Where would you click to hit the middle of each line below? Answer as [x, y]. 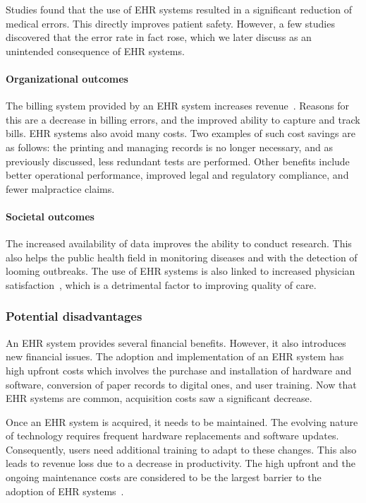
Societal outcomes [50, 216]
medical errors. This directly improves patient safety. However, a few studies [170, 23]
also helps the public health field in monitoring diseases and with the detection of [182, 257]
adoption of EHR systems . [65, 491]
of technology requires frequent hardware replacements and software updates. [172, 436]
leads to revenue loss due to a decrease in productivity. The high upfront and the [181, 463]
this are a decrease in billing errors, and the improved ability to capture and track [183, 119]
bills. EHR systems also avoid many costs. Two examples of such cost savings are [181, 133]
